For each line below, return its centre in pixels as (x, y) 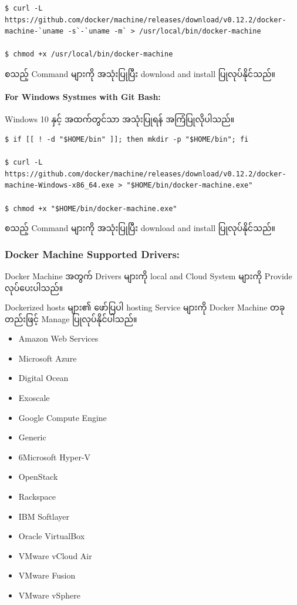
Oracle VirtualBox (52, 536)
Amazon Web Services (58, 338)
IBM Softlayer (44, 516)
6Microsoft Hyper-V (55, 457)
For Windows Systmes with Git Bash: (83, 97)
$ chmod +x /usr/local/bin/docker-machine (89, 54)
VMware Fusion (47, 575)
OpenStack (38, 477)
